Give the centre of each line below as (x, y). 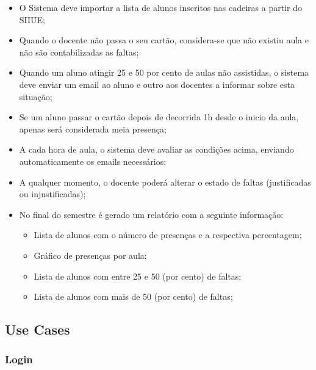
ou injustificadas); (52, 194)
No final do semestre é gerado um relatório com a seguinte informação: (151, 214)
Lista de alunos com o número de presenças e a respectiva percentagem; (168, 235)
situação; (36, 96)
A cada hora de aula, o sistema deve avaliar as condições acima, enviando (156, 149)
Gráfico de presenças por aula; (90, 255)
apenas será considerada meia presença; (93, 129)
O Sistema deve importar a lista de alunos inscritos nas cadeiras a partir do (160, 7)
